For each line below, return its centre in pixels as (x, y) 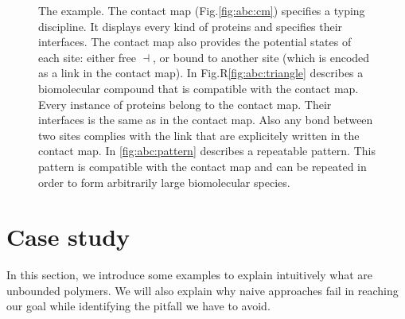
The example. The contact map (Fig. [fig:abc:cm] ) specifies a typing (202, 10)
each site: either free (88, 57)
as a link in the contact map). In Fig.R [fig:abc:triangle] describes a (201, 73)
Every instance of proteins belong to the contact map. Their (185, 104)
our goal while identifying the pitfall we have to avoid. (138, 306)
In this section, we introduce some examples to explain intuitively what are (190, 275)
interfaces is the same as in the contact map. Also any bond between (206, 120)
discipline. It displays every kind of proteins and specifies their (191, 26)
